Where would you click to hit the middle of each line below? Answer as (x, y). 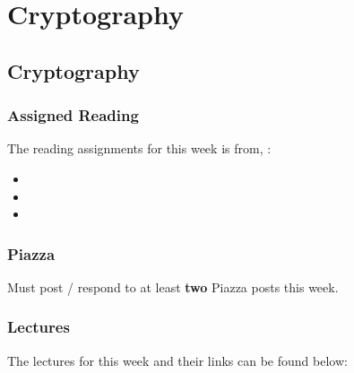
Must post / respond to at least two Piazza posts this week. (173, 286)
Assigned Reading (73, 115)
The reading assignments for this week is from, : (139, 148)
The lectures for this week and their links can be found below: (177, 360)
